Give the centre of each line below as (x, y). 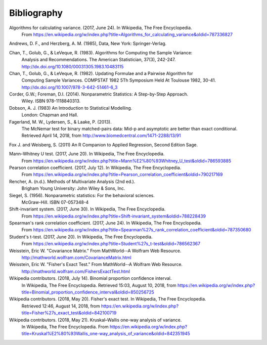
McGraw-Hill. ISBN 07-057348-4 (55, 202)
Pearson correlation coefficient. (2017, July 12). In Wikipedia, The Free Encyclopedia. (95, 168)
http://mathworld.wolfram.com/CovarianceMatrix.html (76, 258)
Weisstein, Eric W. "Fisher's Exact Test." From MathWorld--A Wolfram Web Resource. (96, 264)
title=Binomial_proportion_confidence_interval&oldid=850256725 (88, 292)
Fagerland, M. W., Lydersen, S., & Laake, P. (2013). (60, 122)
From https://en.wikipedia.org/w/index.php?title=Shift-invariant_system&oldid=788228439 (114, 216)
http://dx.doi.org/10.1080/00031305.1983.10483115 (72, 66)
